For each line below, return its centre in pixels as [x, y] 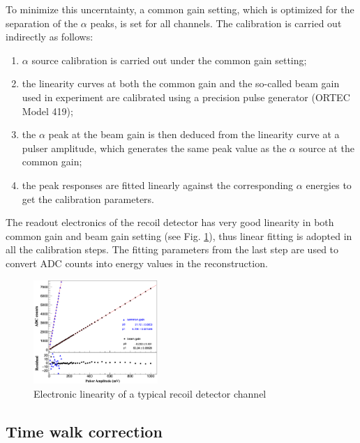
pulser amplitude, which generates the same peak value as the [154, 148]
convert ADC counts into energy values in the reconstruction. [137, 263]
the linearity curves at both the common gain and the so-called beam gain [181, 83]
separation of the [42, 23]
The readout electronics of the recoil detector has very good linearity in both [170, 222]
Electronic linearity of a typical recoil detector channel [150, 394]
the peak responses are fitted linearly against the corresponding [158, 185]
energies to [329, 185]
